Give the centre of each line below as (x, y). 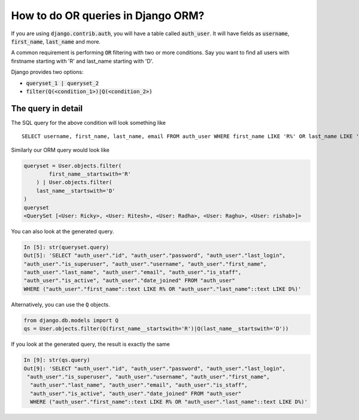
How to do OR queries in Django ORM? (108, 16)
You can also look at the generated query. (63, 231)
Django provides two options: (47, 72)
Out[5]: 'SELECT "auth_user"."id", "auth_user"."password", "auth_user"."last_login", (155, 256)
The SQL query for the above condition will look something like (88, 122)
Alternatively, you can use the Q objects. (60, 304)
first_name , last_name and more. (56, 41)
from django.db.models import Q (71, 320)
